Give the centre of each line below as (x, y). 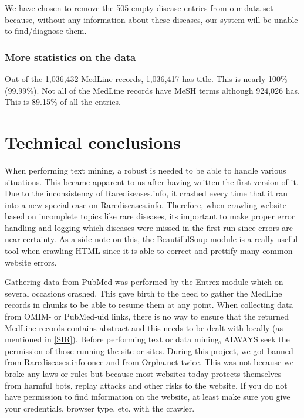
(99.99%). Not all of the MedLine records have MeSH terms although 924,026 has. (152, 90)
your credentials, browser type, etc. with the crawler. (100, 408)
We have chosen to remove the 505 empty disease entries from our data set (139, 8)
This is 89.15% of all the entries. (63, 102)
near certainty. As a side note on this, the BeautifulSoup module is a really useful (151, 239)
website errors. (31, 262)
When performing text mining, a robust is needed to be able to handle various (146, 170)
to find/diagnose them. (46, 31)
